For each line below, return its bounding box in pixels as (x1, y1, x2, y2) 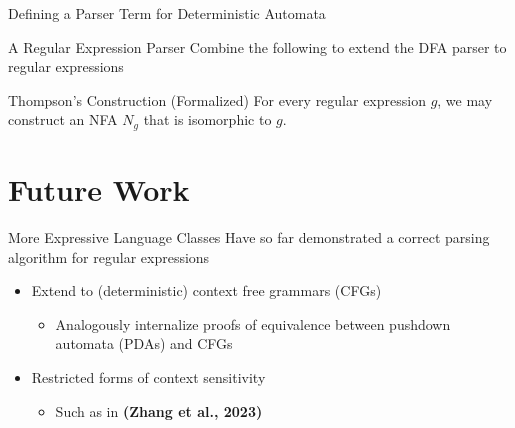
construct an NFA (8, 109, 118, 130)
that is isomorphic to (143, 109, 272, 130)
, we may (437, 89, 493, 110)
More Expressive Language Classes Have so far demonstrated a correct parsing (8, 226, 490, 247)
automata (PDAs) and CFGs (55, 333, 233, 354)
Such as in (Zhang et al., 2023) (55, 400, 263, 421)
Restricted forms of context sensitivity (31, 366, 266, 387)
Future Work (8, 169, 190, 210)
